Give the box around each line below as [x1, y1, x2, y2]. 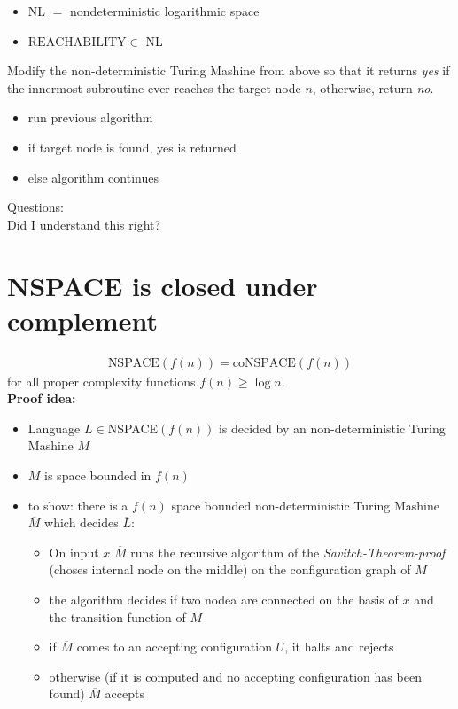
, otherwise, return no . [312, 78, 434, 97]
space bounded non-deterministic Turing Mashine [171, 495, 439, 514]
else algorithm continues [27, 168, 159, 186]
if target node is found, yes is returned [27, 137, 237, 156]
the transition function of [49, 607, 186, 626]
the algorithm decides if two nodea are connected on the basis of [49, 590, 399, 609]
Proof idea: [7, 389, 76, 408]
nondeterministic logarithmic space [70, 2, 260, 19]
